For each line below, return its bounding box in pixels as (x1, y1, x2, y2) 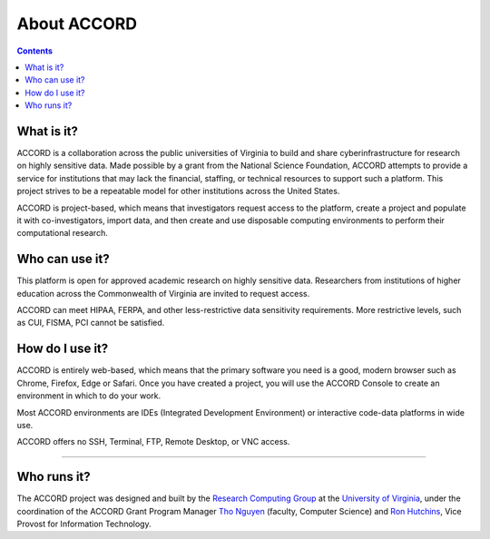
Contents (16, 45, 54, 56)
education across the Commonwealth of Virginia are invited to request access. (16, 288, 310, 299)
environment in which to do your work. (16, 390, 162, 401)
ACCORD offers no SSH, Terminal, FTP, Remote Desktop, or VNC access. (16, 436, 290, 447)
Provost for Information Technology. (16, 518, 152, 529)
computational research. (16, 228, 108, 239)
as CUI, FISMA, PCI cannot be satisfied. (16, 318, 165, 328)
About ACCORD (16, 14, 138, 34)
